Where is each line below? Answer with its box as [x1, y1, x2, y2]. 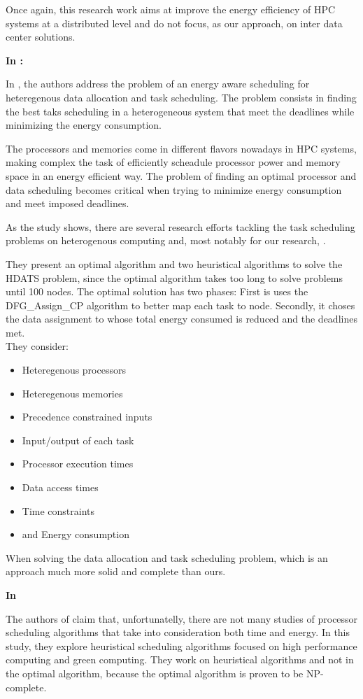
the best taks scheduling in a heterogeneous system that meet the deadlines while [6, 104, 355, 118]
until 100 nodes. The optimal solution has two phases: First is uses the [6, 284, 308, 299]
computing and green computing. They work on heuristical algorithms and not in [6, 652, 354, 667]
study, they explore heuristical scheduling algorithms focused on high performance [6, 638, 357, 653]
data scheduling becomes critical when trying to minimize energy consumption [6, 182, 342, 197]
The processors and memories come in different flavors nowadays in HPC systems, [6, 141, 357, 155]
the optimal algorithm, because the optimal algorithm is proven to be [6, 665, 304, 680]
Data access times [22, 480, 99, 495]
